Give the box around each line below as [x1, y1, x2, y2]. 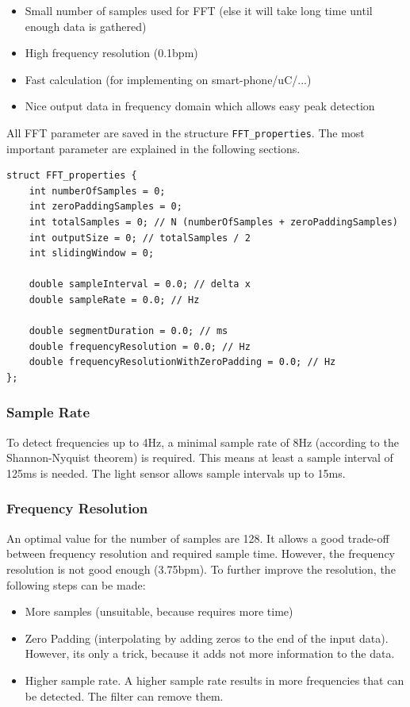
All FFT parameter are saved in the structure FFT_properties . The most [6, 124, 365, 140]
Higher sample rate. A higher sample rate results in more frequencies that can [25, 671, 404, 688]
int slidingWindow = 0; [29, 248, 155, 259]
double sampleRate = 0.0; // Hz [29, 294, 200, 305]
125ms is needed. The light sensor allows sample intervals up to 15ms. [6, 464, 346, 481]
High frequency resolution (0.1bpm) [25, 44, 198, 61]
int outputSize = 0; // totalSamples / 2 [29, 232, 251, 244]
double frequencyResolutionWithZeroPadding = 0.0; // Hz [29, 356, 336, 368]
